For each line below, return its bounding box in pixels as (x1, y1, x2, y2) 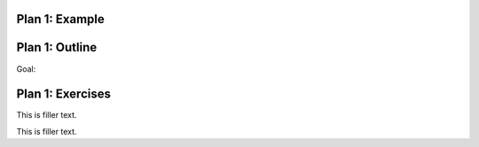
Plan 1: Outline (16, 40, 98, 55)
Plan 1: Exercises (16, 87, 111, 102)
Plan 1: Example (16, 12, 106, 27)
